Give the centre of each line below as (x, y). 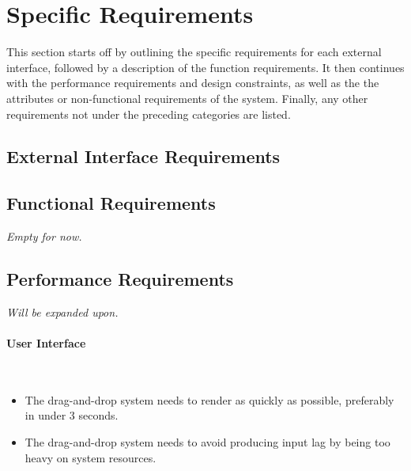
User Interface (46, 343)
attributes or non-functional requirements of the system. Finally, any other (187, 98)
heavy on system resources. (90, 457)
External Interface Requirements (143, 156)
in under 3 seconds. (72, 415)
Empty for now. (44, 236)
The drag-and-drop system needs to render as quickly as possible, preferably (209, 399)
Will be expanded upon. (62, 311)
